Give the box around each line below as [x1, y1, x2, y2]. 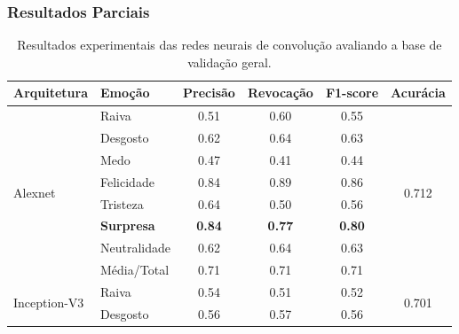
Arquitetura [13, 83, 89, 102]
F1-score [325, 83, 379, 102]
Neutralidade [100, 238, 171, 257]
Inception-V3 [13, 293, 84, 312]
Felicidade [100, 172, 154, 190]
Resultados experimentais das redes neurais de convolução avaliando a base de [17, 35, 442, 54]
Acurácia [391, 83, 446, 102]
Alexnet [13, 183, 56, 202]
